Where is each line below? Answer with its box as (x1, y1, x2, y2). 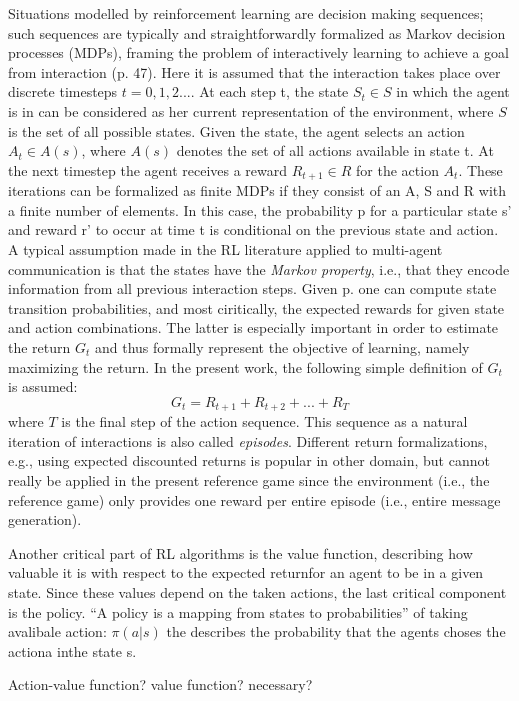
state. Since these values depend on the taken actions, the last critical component (8, 581, 507, 602)
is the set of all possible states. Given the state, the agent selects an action (8, 120, 465, 141)
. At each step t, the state (190, 81, 349, 102)
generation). (8, 509, 82, 530)
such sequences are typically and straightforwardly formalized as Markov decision (8, 22, 506, 43)
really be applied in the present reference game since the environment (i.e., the (8, 469, 490, 490)
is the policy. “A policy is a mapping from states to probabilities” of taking (8, 601, 468, 622)
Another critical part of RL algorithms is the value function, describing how (8, 542, 473, 563)
